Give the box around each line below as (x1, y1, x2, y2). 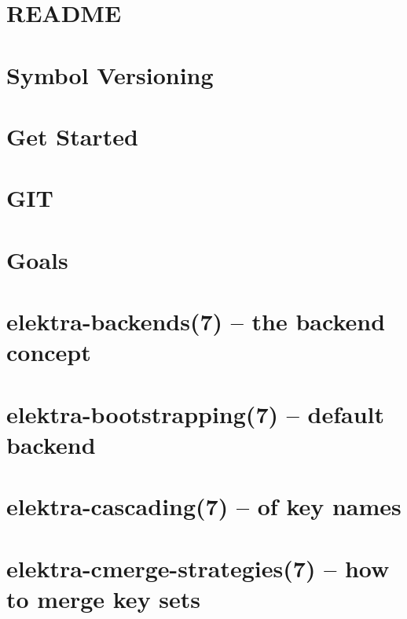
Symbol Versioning (6, 58, 214, 90)
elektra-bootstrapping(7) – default (6, 397, 385, 429)
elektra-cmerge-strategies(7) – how (6, 551, 390, 584)
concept (6, 336, 91, 368)
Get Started (6, 120, 138, 152)
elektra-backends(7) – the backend (6, 305, 386, 337)
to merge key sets (6, 582, 201, 614)
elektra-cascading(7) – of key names (6, 490, 401, 522)
